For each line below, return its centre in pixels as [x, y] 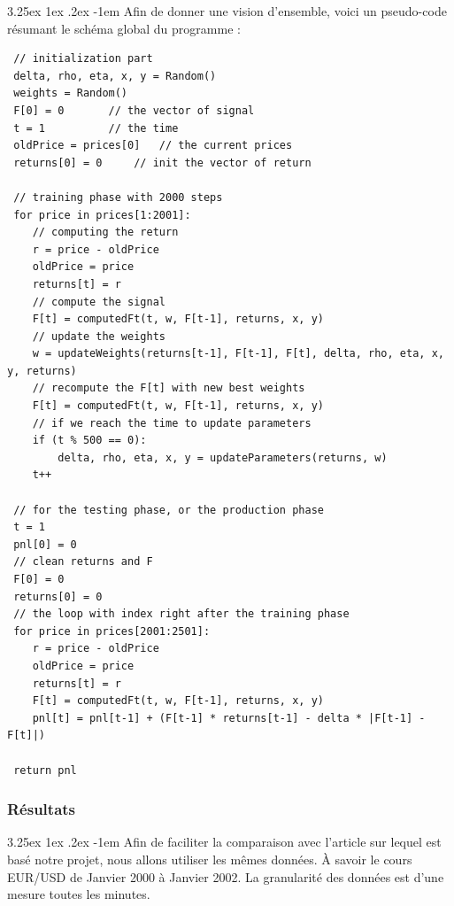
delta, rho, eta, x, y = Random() [115, 76]
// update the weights [99, 336]
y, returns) [42, 371]
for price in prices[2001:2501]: [112, 631]
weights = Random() [71, 93]
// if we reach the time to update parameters [172, 423]
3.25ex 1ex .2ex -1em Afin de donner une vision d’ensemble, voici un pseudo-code [227, 11]
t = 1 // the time [96, 128]
